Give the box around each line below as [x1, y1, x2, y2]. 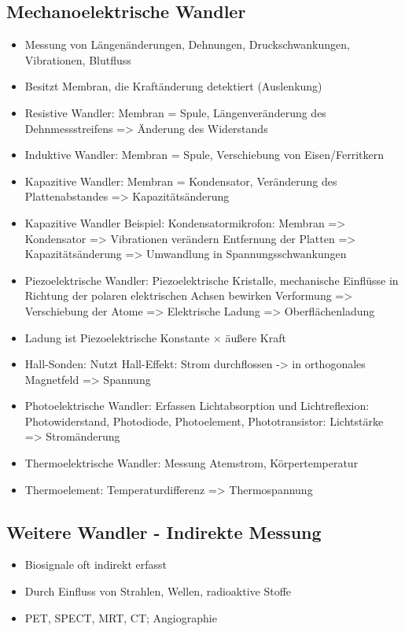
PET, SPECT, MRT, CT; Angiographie [24, 609, 217, 625]
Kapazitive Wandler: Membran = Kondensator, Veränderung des [24, 172, 337, 189]
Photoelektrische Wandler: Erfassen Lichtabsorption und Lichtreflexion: [24, 397, 370, 414]
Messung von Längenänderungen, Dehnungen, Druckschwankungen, [24, 36, 350, 53]
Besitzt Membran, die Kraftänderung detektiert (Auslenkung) [24, 78, 322, 94]
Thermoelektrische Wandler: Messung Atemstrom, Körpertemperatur [24, 455, 359, 471]
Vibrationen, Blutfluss [24, 51, 131, 68]
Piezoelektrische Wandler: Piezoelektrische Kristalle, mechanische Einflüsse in [24, 271, 399, 288]
